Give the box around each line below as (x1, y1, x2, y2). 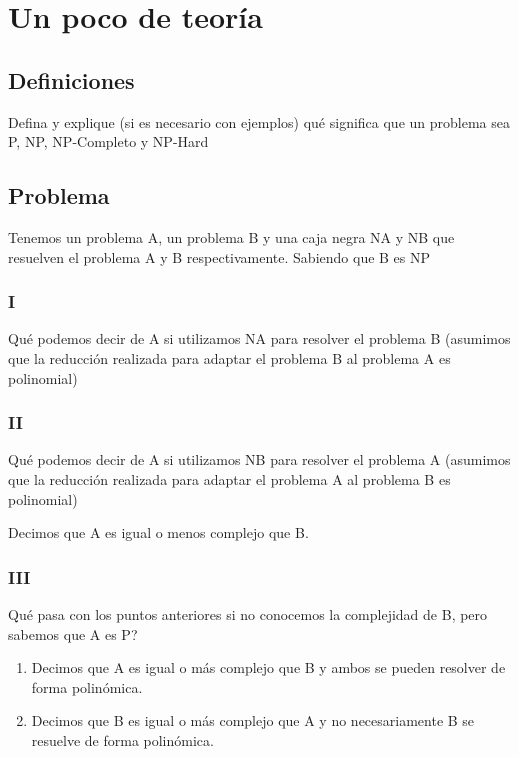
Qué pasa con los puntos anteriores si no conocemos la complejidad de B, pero (8, 603, 488, 624)
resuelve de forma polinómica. (31, 729, 214, 750)
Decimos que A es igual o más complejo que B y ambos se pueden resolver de (31, 657, 506, 678)
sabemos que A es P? (8, 623, 138, 644)
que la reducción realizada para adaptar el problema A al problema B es (8, 468, 451, 489)
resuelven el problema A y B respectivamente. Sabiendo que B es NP (8, 246, 431, 267)
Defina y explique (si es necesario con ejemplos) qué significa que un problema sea (8, 111, 510, 132)
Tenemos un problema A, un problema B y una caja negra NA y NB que (8, 226, 455, 247)
